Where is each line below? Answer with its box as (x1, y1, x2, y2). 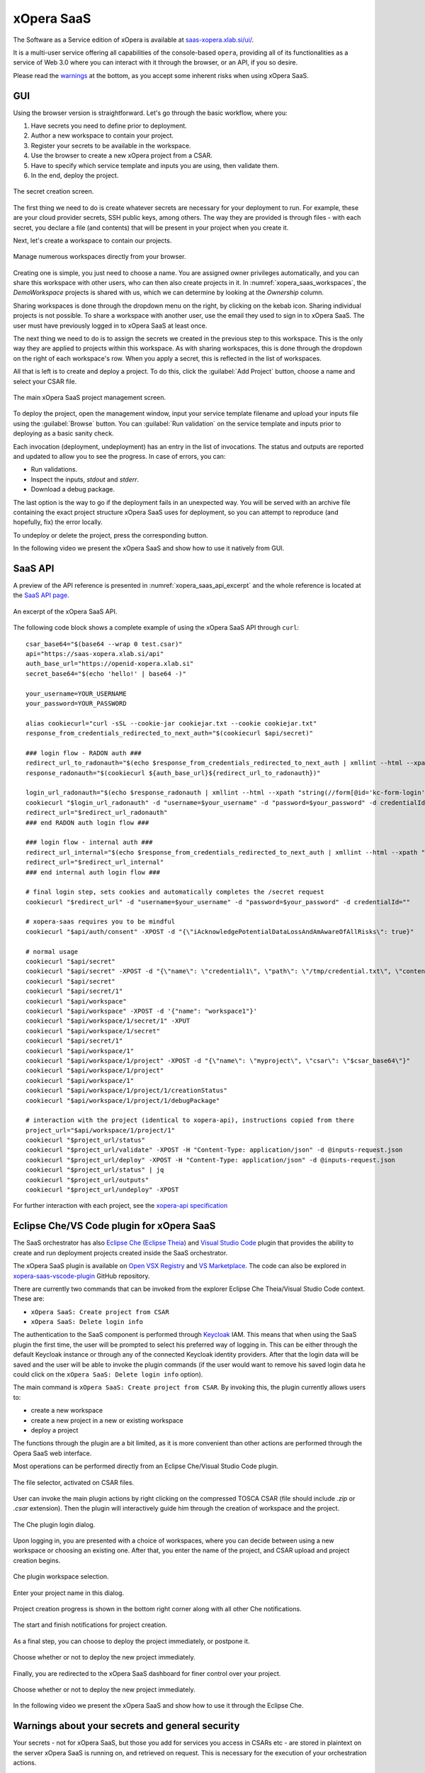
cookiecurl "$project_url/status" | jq (25, 1166, 164, 1174)
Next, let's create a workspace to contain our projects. (13, 236, 172, 245)
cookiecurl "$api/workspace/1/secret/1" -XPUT (25, 1017, 191, 1025)
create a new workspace (30, 1406, 103, 1415)
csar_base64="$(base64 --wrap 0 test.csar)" (25, 640, 183, 648)
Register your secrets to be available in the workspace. (30, 141, 191, 150)
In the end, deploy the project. (30, 171, 119, 179)
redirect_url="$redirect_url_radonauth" (25, 808, 168, 817)
